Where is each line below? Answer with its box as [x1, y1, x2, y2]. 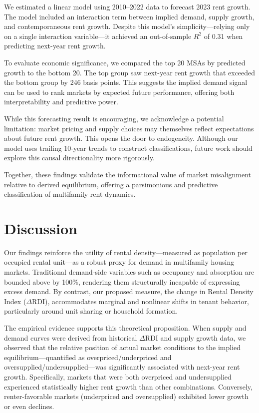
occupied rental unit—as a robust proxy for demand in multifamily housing [4, 257, 235, 267]
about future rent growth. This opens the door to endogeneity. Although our [4, 133, 238, 143]
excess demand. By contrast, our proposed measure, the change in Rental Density [4, 286, 254, 297]
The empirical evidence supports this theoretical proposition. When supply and [4, 322, 247, 333]
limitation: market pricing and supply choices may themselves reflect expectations [4, 123, 254, 133]
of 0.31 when [204, 30, 243, 41]
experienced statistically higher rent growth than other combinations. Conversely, [4, 381, 253, 392]
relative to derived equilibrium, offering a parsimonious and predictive [4, 179, 218, 189]
